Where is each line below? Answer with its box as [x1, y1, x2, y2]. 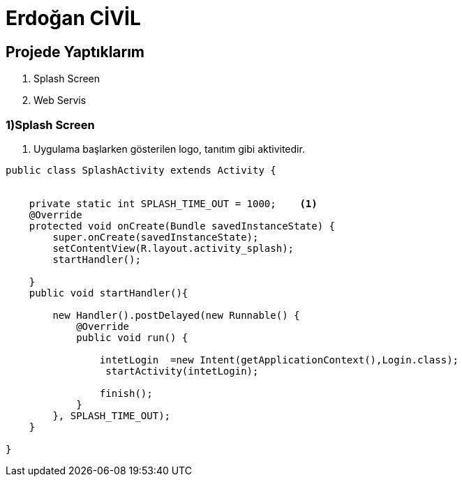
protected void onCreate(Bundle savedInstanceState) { [29, 220, 336, 232]
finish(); [99, 387, 153, 399]
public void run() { [76, 331, 188, 343]
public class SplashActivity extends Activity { [6, 164, 276, 176]
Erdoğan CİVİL [6, 6, 141, 30]
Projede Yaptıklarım [6, 43, 145, 61]
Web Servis [33, 94, 87, 107]
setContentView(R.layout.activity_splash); [52, 242, 295, 254]
